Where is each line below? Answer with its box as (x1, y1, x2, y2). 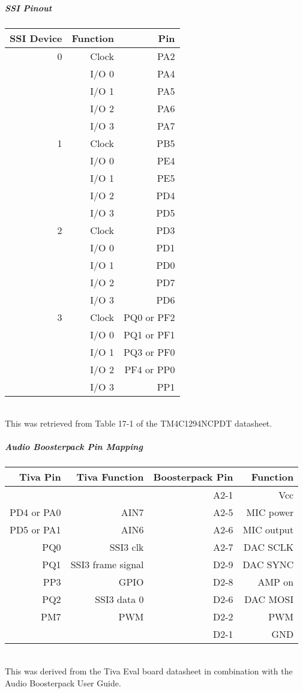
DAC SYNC (242, 557, 294, 572)
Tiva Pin (19, 470, 61, 484)
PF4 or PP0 (124, 362, 175, 376)
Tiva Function (76, 470, 144, 484)
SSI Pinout (5, 1, 52, 14)
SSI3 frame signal (70, 557, 144, 572)
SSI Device (10, 31, 62, 45)
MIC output (242, 523, 294, 537)
